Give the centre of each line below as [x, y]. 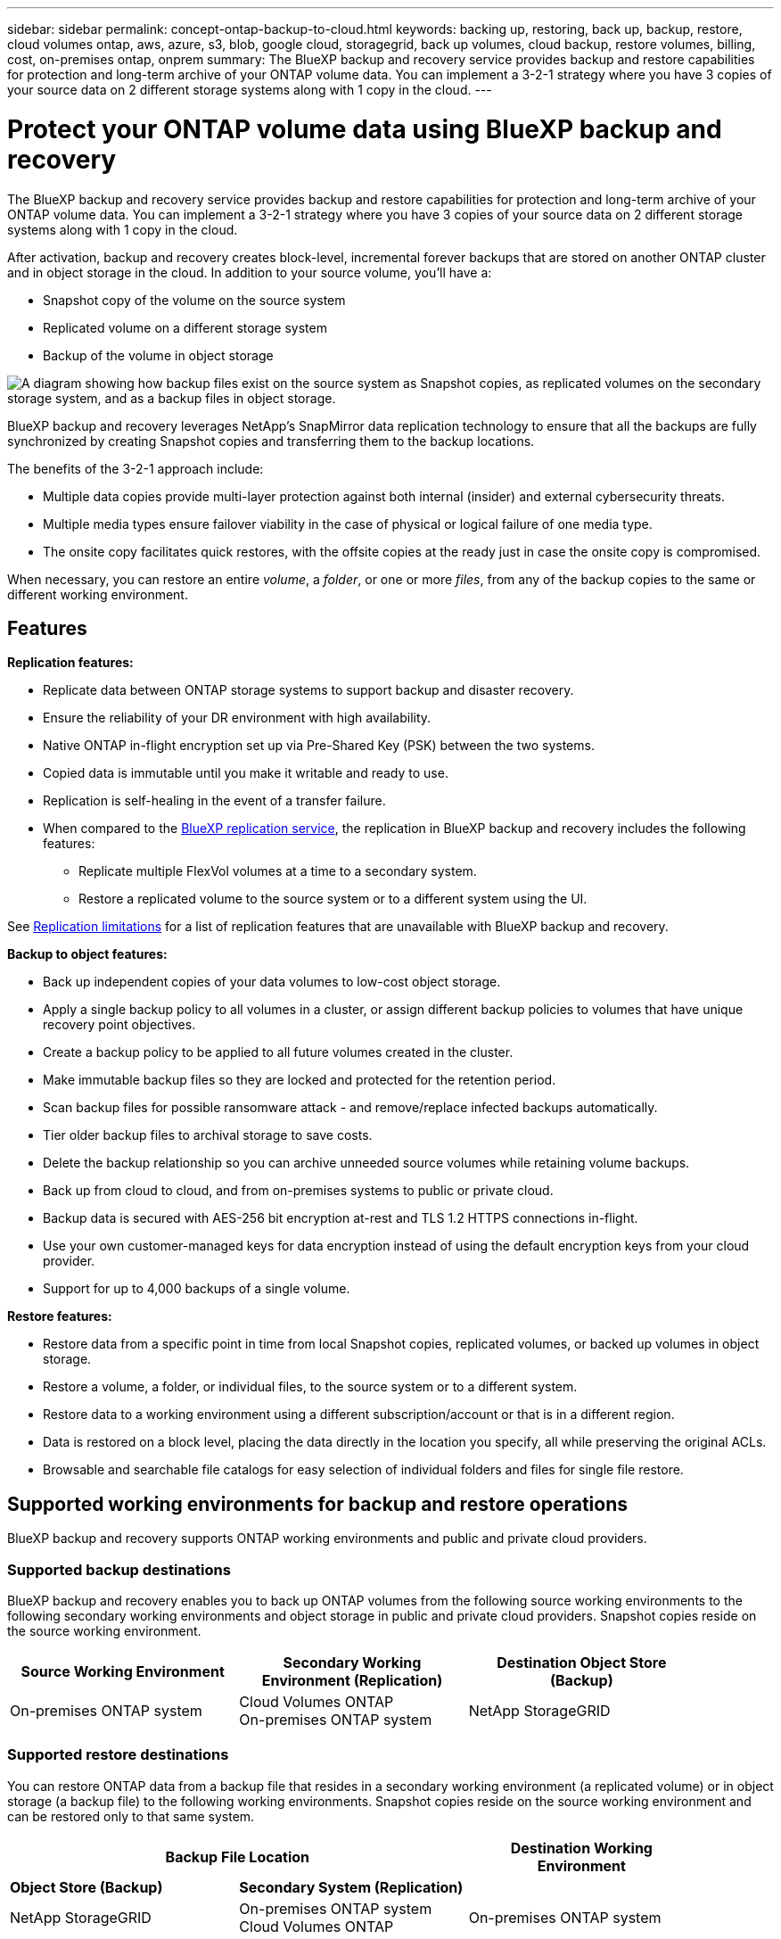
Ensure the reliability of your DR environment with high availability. [237, 718]
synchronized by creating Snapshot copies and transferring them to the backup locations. [271, 441]
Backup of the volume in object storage [158, 355]
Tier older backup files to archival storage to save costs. [208, 1135]
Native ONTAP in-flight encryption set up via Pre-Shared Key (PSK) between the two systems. [319, 746]
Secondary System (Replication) [351, 1887]
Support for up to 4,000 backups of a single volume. [197, 1289]
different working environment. [98, 594]
